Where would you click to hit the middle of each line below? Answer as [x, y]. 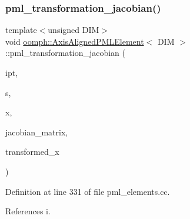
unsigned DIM [74, 30]
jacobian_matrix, [37, 132]
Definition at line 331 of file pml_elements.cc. [88, 191]
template [21, 30]
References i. [28, 211]
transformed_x [32, 152]
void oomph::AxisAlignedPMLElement [75, 41]
